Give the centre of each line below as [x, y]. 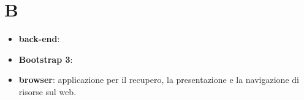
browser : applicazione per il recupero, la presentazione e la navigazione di [159, 80]
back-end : [39, 39]
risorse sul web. [47, 91]
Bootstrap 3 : [46, 59]
